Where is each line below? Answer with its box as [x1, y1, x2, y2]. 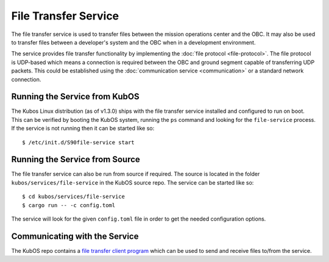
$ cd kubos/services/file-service [22, 193, 125, 200]
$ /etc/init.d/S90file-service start [22, 139, 135, 146]
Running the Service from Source [11, 154, 140, 165]
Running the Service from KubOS [11, 91, 140, 102]
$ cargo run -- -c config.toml [22, 202, 116, 208]
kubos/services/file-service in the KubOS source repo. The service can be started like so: [11, 179, 254, 186]
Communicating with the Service [11, 231, 139, 241]
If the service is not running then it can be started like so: [11, 125, 155, 132]
